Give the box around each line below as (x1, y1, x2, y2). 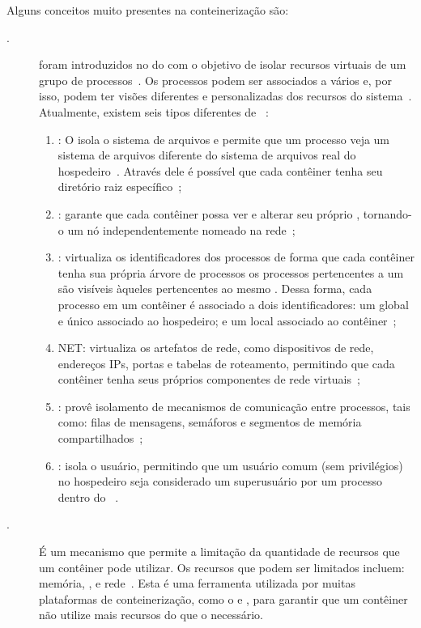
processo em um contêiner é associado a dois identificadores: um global (57, 295, 409, 312)
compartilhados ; (57, 430, 143, 447)
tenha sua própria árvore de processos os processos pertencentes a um (57, 264, 404, 281)
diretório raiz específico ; (57, 178, 182, 195)
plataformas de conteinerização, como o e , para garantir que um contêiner (39, 590, 408, 607)
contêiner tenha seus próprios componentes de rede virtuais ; (57, 371, 360, 388)
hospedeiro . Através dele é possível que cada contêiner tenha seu (57, 162, 383, 179)
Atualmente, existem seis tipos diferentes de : (39, 103, 269, 120)
